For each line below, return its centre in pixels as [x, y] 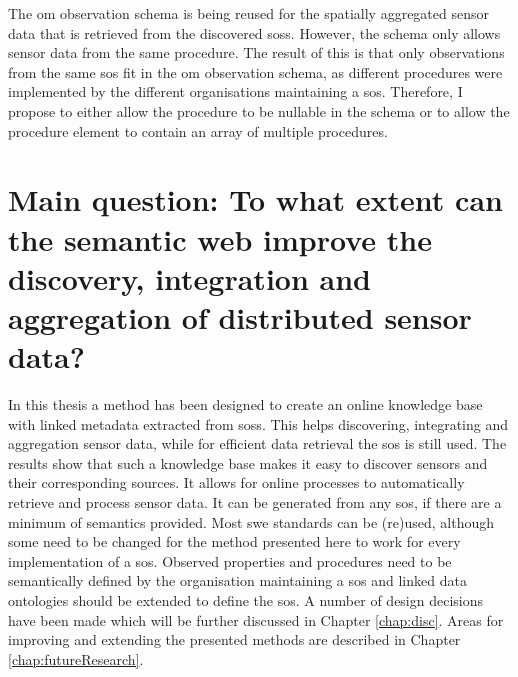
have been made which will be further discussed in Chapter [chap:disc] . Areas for [256, 619]
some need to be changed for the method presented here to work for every [234, 541]
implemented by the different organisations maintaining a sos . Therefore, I [235, 91]
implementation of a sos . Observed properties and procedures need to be [230, 560]
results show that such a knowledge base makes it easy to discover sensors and [248, 462]
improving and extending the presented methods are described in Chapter [234, 639]
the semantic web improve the [220, 238]
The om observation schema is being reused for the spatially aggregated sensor [248, 13]
